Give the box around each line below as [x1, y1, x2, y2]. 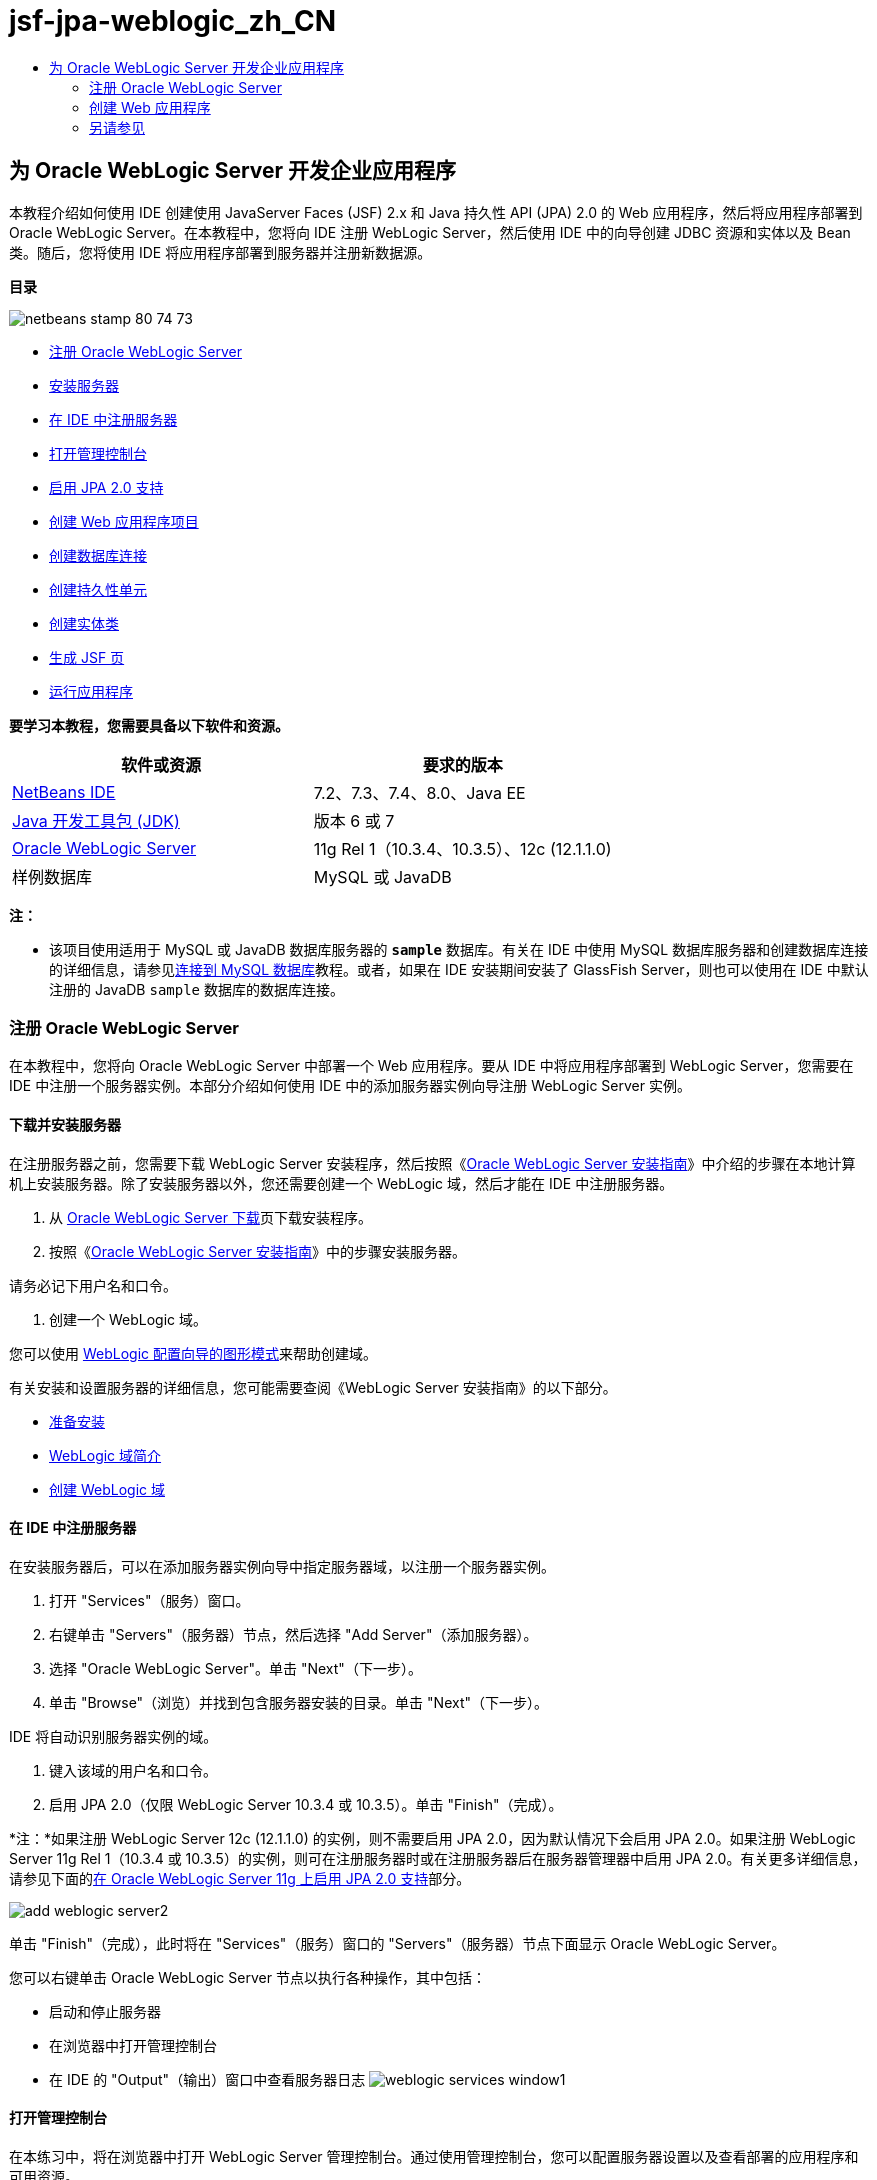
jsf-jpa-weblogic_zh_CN [9, 4, 337, 38]
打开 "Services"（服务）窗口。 [49, 1591, 250, 1609]
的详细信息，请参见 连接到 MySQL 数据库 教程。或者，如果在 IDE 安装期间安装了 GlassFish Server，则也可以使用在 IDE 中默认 [49, 960, 869, 978]
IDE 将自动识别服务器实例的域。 [9, 1727, 218, 1745]
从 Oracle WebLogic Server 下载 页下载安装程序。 [49, 1208, 372, 1226]
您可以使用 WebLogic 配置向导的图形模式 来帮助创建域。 [9, 1344, 377, 1362]
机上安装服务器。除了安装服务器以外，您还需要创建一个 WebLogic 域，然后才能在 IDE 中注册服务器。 [9, 1174, 674, 1192]
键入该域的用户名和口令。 [49, 1761, 217, 1779]
